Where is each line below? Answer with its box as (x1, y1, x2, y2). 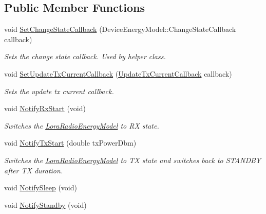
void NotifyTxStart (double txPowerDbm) (4, 137, 137, 148)
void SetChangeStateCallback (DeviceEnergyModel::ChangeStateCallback (4, 24, 236, 34)
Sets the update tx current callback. (4, 85, 114, 96)
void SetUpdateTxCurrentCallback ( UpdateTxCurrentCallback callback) (4, 68, 232, 79)
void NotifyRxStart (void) (4, 103, 86, 114)
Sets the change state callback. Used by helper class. (4, 51, 166, 62)
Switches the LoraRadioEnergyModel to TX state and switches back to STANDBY (4, 154, 261, 165)
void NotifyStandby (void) (4, 199, 87, 210)
